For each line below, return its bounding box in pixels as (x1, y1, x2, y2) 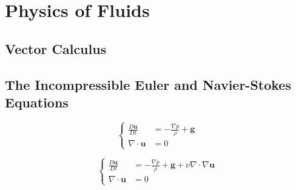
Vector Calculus (5, 39, 107, 58)
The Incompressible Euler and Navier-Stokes (5, 75, 291, 93)
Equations (5, 92, 69, 111)
